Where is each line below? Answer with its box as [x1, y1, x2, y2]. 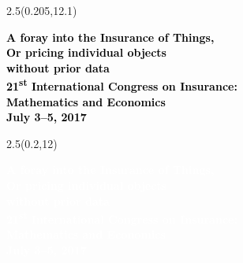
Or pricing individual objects [6, 44, 166, 61]
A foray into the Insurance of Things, [6, 28, 215, 45]
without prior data [6, 59, 110, 76]
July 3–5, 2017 [6, 109, 87, 125]
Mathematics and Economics [6, 93, 166, 109]
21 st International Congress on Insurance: [6, 76, 237, 94]
